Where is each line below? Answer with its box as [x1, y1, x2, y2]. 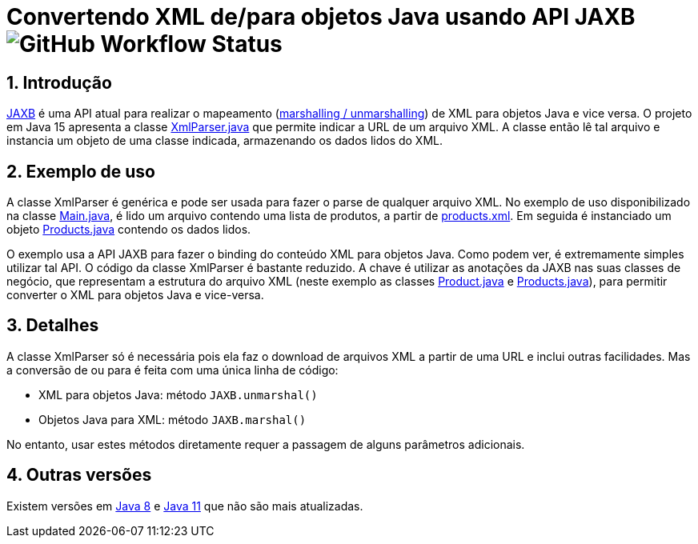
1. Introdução [6, 72, 112, 93]
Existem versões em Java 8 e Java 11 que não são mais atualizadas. [6, 498, 363, 513]
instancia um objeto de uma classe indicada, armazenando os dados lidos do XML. [6, 134, 443, 148]
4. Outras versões [6, 465, 152, 486]
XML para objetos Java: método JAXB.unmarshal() [38, 387, 318, 402]
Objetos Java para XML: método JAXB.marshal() [38, 412, 307, 426]
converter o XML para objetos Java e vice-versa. [6, 288, 264, 302]
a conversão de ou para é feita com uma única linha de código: [6, 362, 339, 377]
